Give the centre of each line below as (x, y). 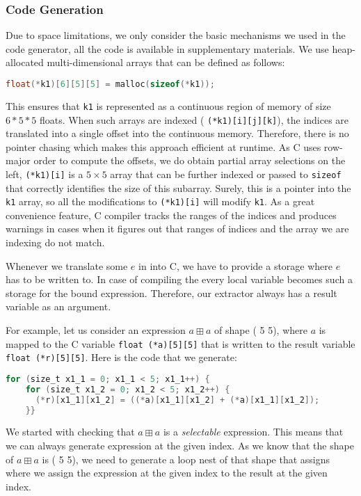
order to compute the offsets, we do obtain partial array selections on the (190, 160)
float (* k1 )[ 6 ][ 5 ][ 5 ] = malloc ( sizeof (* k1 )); (110, 84)
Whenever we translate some (67, 265)
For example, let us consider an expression (96, 330)
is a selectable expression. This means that (253, 432)
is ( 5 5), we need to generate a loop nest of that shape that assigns (186, 459)
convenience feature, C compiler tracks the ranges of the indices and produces (171, 215)
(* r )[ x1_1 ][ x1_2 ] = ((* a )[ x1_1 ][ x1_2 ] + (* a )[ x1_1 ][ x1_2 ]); (177, 400)
